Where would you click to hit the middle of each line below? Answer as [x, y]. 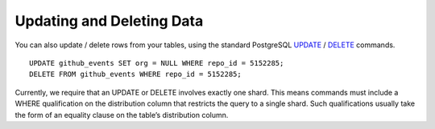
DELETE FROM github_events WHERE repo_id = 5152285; [135, 75]
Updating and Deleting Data [109, 21]
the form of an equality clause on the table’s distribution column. [122, 115]
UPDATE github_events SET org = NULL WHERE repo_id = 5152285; [157, 63]
